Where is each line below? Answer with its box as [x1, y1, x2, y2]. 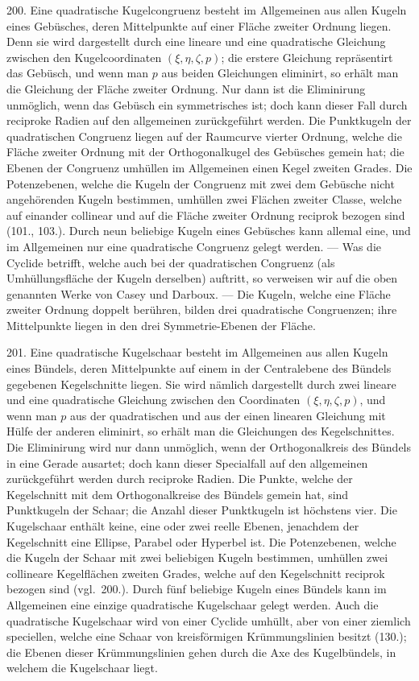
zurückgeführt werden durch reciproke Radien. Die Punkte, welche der [6, 470, 353, 487]
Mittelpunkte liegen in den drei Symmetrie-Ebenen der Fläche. [6, 316, 316, 333]
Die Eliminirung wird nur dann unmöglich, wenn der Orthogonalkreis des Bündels [6, 439, 412, 456]
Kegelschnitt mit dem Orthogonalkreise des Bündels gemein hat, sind [6, 485, 349, 502]
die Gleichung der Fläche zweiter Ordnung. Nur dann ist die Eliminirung [6, 80, 366, 97]
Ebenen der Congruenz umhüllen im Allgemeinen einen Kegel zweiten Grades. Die [6, 159, 413, 175]
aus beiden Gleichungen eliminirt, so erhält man [161, 64, 399, 81]
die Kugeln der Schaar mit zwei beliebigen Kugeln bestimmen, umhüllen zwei [6, 549, 388, 566]
